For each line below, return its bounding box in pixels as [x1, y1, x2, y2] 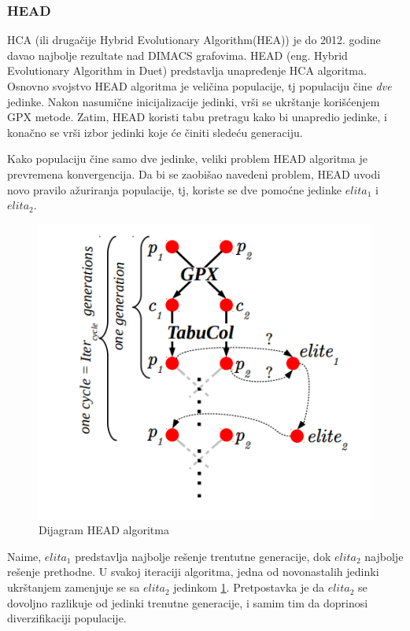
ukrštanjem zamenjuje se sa [7, 579, 140, 596]
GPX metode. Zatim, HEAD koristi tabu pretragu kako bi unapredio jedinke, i [7, 109, 387, 125]
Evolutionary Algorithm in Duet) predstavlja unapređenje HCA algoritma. [7, 62, 367, 79]
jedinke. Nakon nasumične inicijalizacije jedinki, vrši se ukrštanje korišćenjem [7, 93, 380, 109]
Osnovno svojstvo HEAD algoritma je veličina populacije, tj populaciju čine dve [7, 78, 392, 94]
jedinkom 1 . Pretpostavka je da [173, 579, 324, 596]
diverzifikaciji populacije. [7, 610, 127, 626]
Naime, [7, 548, 42, 564]
